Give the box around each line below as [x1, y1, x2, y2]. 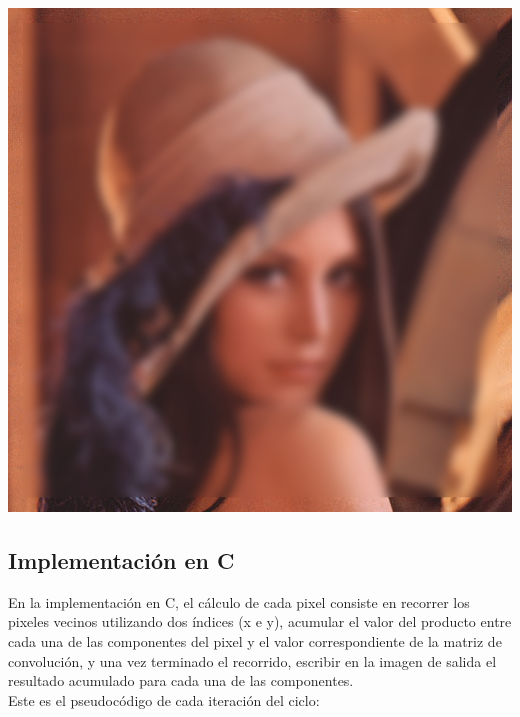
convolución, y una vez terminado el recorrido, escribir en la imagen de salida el [8, 650, 497, 671]
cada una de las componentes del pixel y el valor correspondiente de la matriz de [8, 630, 502, 651]
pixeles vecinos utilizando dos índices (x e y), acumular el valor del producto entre [8, 611, 512, 632]
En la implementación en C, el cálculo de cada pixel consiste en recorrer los [8, 591, 470, 612]
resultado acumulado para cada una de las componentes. [8, 670, 354, 691]
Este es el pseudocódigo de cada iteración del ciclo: [8, 689, 320, 710]
